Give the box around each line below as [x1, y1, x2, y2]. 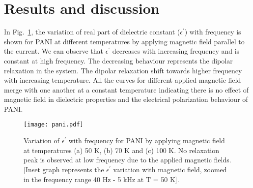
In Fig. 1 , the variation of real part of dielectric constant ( [4, 27, 180, 37]
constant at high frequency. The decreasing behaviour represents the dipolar [4, 55, 233, 65]
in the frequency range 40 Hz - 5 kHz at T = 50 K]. [24, 174, 179, 184]
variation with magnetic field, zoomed [113, 164, 227, 174]
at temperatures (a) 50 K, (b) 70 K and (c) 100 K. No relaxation [24, 145, 220, 155]
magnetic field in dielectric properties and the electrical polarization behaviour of [4, 94, 248, 104]
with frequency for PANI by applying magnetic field [68, 135, 225, 146]
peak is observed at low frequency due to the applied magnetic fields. [24, 155, 231, 165]
